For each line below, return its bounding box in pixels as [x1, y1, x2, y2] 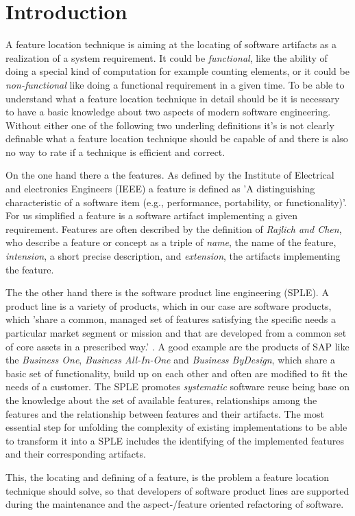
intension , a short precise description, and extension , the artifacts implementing [5, 249, 341, 263]
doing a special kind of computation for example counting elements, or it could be [5, 64, 350, 78]
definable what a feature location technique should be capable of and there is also [5, 131, 348, 146]
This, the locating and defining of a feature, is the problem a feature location [5, 469, 330, 484]
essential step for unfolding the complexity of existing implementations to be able [5, 420, 347, 434]
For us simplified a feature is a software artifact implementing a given [5, 208, 298, 223]
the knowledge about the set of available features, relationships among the [5, 392, 317, 407]
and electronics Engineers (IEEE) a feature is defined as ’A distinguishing [5, 181, 315, 196]
